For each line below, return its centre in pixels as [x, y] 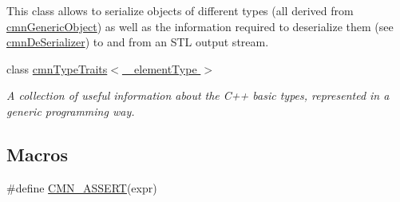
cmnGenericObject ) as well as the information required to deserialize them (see [200, 26]
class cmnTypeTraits [57, 68]
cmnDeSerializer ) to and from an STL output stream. [138, 42]
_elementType [161, 68]
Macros [37, 154]
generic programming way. [71, 111]
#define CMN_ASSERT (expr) [82, 187]
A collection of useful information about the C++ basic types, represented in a [198, 95]
